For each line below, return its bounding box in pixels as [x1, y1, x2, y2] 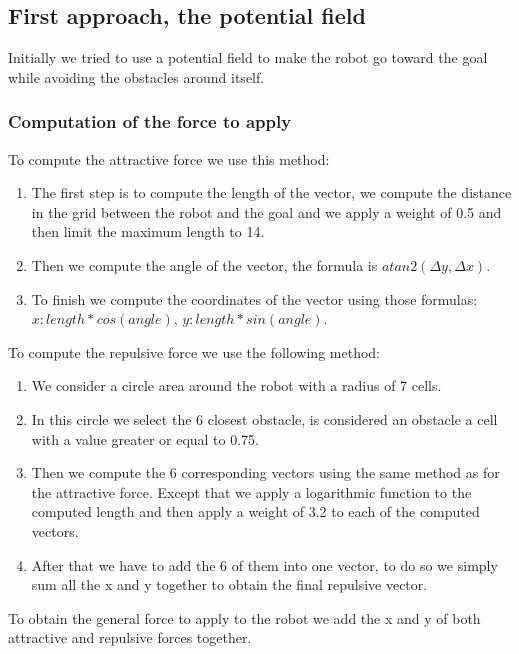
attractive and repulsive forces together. [8, 627, 252, 648]
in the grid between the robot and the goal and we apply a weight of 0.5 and [31, 201, 502, 222]
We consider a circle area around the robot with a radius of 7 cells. [31, 375, 442, 396]
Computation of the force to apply [8, 109, 292, 134]
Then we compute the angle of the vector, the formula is [31, 254, 378, 275]
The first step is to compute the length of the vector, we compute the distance [31, 182, 512, 203]
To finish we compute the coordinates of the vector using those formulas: [31, 288, 478, 309]
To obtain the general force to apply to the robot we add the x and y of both [8, 607, 481, 628]
